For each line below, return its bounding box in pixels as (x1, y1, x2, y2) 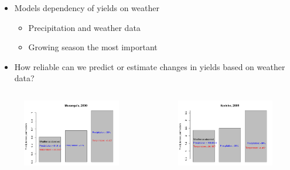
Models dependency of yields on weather (14, 2, 159, 13)
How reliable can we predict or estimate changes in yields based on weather (14, 60, 285, 72)
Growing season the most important (28, 41, 158, 53)
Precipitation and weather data (28, 21, 141, 33)
